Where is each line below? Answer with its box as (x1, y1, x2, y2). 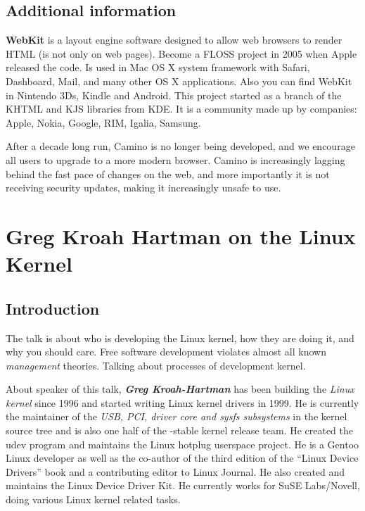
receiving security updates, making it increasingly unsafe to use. (6, 180, 281, 195)
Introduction (6, 297, 100, 319)
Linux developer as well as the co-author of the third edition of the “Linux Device (6, 450, 359, 465)
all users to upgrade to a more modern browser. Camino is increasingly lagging (6, 152, 345, 167)
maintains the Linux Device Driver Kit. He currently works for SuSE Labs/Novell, (6, 478, 360, 493)
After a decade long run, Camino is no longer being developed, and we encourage (6, 139, 355, 153)
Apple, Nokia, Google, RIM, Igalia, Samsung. (6, 115, 201, 130)
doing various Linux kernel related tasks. (6, 492, 181, 507)
